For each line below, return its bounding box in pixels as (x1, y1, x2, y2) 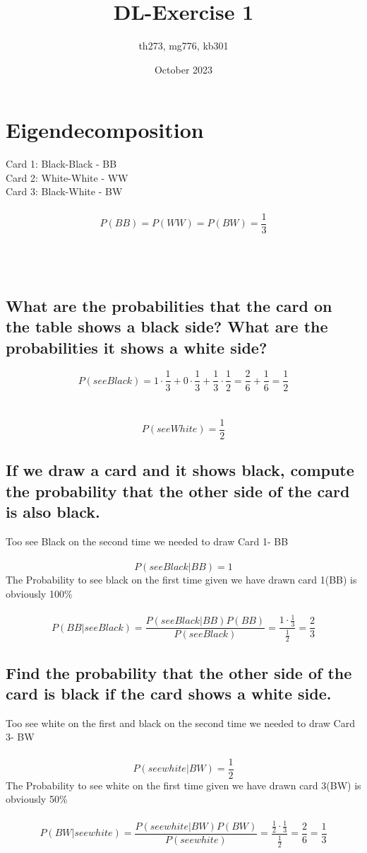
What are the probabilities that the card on (6, 294, 332, 316)
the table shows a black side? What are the (6, 315, 328, 337)
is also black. (6, 500, 100, 522)
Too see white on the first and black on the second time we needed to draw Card (6, 715, 355, 730)
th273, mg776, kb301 (138, 38, 229, 53)
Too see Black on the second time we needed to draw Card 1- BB (6, 533, 289, 548)
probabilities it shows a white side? (6, 336, 267, 358)
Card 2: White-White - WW (6, 170, 128, 185)
